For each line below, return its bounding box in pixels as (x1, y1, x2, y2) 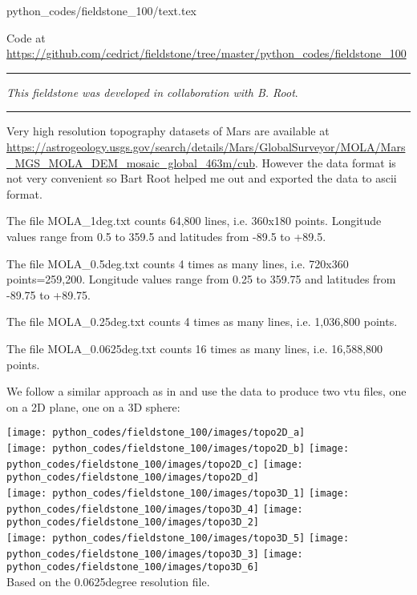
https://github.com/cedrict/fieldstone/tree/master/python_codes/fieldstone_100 (6, 45, 407, 62)
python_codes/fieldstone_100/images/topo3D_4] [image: (6, 503, 303, 515)
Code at (6, 29, 46, 46)
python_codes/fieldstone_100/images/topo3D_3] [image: (6, 548, 303, 560)
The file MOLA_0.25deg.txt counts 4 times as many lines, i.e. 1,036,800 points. (6, 313, 398, 330)
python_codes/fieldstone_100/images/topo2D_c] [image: (6, 458, 303, 470)
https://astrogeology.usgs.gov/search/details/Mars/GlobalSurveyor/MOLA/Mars (6, 138, 406, 155)
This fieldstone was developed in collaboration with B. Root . (6, 83, 298, 100)
